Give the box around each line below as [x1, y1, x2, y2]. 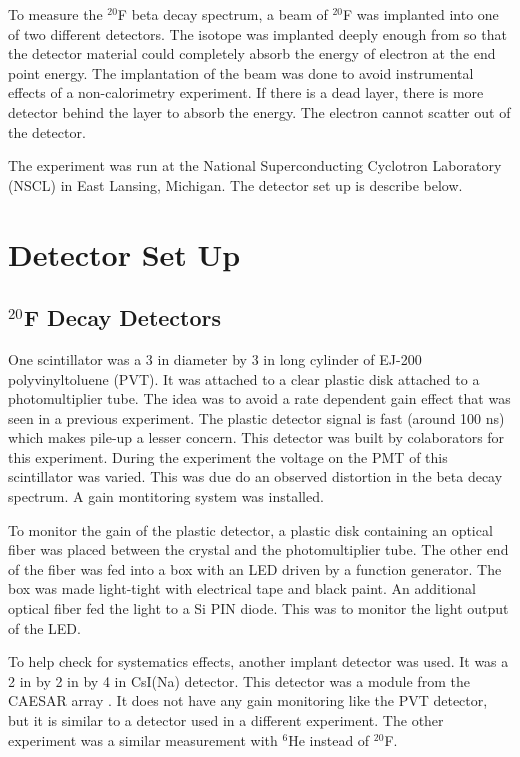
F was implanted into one [343, 4, 499, 24]
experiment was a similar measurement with [8, 729, 278, 750]
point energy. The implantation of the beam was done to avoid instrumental [8, 62, 474, 83]
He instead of [288, 729, 370, 750]
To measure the [8, 4, 103, 24]
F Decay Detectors [23, 302, 222, 333]
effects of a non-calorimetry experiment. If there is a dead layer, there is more [8, 82, 484, 103]
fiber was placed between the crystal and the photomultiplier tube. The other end [8, 539, 509, 560]
